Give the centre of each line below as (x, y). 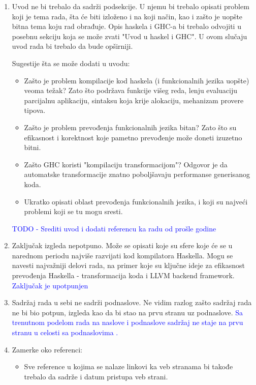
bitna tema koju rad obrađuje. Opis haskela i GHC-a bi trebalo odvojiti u (126, 26)
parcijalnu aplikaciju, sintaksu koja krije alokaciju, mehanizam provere (134, 100)
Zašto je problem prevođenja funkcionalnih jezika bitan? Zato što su (130, 127)
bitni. (33, 147)
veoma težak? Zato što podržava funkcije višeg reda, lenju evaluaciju (131, 90)
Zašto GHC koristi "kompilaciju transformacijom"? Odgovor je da (126, 164)
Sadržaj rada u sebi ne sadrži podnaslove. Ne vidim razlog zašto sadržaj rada (132, 302)
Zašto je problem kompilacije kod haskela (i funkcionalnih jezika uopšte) (137, 80)
